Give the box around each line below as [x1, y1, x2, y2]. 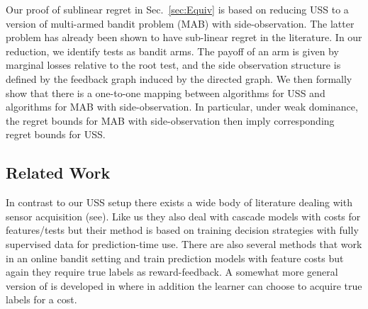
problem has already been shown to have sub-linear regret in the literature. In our [6, 30, 362, 45]
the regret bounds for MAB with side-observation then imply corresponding [6, 113, 335, 128]
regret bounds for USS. [6, 127, 106, 142]
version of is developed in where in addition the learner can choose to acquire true [6, 278, 362, 293]
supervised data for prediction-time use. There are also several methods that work [6, 236, 362, 251]
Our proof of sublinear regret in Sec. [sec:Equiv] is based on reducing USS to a [6, 2, 349, 16]
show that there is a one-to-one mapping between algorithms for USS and [6, 85, 325, 100]
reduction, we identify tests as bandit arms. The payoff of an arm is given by [6, 43, 339, 58]
